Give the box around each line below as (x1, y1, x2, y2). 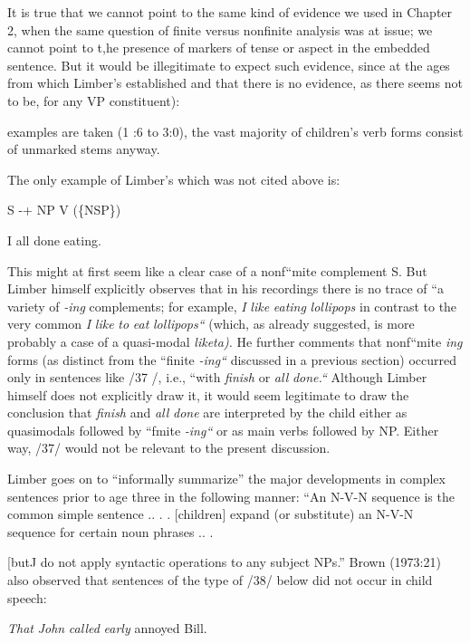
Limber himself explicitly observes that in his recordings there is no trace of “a (7, 279, 444, 298)
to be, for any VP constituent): (7, 91, 180, 110)
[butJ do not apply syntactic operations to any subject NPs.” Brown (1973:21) (7, 552, 441, 571)
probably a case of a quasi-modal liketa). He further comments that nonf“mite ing (7, 331, 463, 350)
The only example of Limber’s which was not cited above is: (7, 169, 341, 188)
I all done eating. (7, 230, 101, 249)
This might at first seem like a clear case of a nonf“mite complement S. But (7, 261, 427, 280)
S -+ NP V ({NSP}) (7, 200, 121, 219)
